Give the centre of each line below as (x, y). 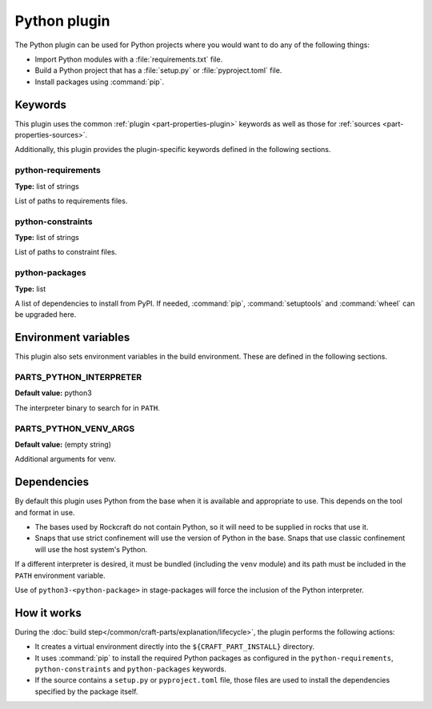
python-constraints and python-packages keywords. (131, 669)
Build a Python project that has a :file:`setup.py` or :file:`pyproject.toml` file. (158, 70)
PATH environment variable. (60, 575)
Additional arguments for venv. (65, 459)
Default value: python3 (53, 393)
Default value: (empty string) (63, 444)
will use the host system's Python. (91, 549)
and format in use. (45, 512)
